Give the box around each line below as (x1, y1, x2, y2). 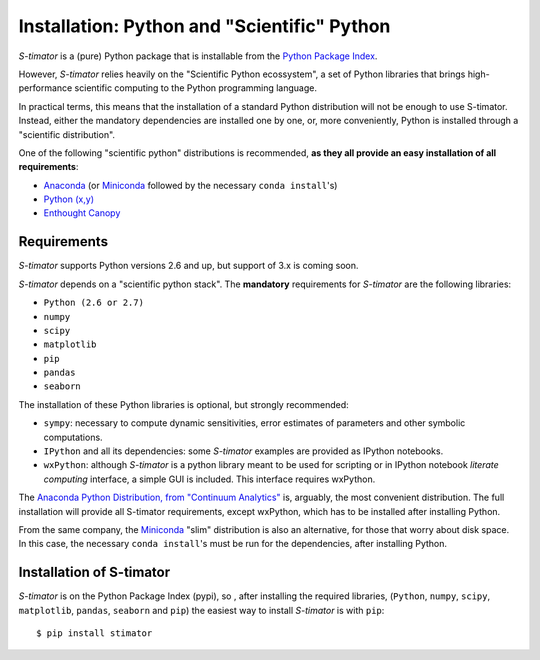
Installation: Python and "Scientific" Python (18, 15, 391, 37)
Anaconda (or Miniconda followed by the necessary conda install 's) (43, 179, 338, 191)
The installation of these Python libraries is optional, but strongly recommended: (18, 398, 349, 410)
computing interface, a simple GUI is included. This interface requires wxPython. (43, 473, 376, 485)
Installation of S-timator (18, 564, 171, 581)
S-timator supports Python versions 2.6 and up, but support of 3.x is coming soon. (18, 260, 359, 272)
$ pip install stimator (36, 628, 153, 639)
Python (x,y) (43, 193, 95, 205)
